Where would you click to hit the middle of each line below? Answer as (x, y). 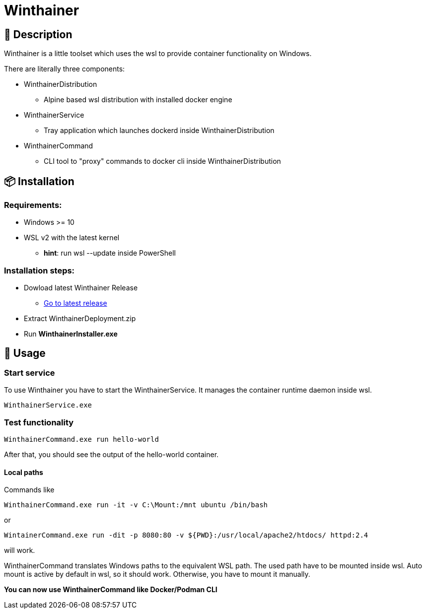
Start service (30, 373)
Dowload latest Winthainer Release (81, 288)
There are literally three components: (65, 69)
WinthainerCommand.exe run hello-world (81, 440)
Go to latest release (75, 303)
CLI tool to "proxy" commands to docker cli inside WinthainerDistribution (162, 161)
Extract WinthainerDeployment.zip (80, 319)
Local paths (24, 472)
